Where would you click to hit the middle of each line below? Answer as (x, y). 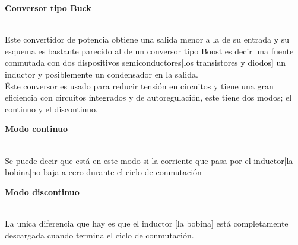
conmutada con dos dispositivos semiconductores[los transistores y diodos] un (145, 62)
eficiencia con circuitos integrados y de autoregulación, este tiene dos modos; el (148, 97)
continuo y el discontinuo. (51, 109)
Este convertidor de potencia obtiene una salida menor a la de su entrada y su (147, 39)
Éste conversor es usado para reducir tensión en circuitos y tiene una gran (139, 86)
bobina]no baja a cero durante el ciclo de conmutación (103, 172)
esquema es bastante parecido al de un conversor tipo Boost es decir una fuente (149, 51)
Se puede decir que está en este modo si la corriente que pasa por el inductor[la (149, 160)
